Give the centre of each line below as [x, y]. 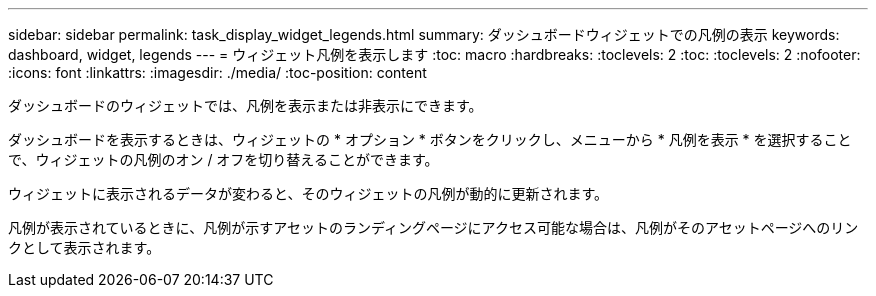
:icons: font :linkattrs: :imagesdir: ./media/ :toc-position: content [217, 72]
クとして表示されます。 [84, 247]
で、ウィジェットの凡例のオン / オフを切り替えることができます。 [223, 159]
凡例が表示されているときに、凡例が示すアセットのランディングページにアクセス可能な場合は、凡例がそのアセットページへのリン [433, 227]
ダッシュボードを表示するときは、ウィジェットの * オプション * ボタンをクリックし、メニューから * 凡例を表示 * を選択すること [430, 139]
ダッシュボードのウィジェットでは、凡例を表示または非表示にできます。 [245, 105]
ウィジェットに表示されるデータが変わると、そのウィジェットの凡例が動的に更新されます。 [308, 193]
